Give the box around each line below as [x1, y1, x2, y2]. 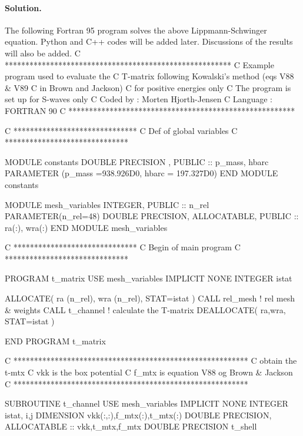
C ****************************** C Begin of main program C [5, 241, 241, 253]
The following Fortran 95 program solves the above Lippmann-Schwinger [5, 24, 267, 36]
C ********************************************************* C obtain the [5, 354, 297, 367]
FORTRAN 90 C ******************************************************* [5, 104, 295, 116]
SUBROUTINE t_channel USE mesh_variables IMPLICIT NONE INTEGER [5, 397, 288, 410]
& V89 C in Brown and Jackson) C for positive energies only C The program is [5, 81, 291, 93]
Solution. [5, 1, 42, 14]
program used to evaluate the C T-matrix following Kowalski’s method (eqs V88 [5, 70, 294, 82]
